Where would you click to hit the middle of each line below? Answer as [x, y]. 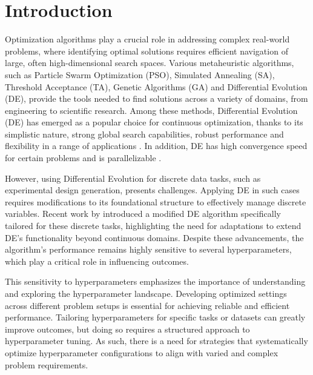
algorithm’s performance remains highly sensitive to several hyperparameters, [148, 249]
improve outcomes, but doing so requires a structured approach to [127, 329]
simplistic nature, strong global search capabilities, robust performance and [144, 134]
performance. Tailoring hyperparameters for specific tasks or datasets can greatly [155, 317]
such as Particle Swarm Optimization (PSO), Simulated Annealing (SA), [140, 74]
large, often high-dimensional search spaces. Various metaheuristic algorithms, [150, 63]
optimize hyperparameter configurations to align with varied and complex [142, 352]
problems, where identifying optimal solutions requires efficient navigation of [147, 51]
